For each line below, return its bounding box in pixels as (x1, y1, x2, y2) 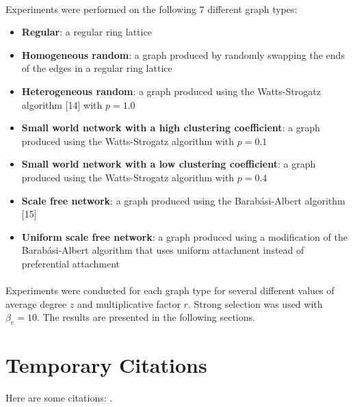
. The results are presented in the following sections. (36, 310, 255, 324)
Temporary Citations (5, 351, 207, 379)
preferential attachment (21, 256, 120, 270)
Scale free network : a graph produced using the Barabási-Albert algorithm (21, 193, 345, 207)
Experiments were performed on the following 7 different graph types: (5, 1, 298, 16)
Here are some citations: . (5, 391, 113, 405)
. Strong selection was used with (187, 296, 323, 311)
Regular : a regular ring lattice (21, 25, 152, 39)
